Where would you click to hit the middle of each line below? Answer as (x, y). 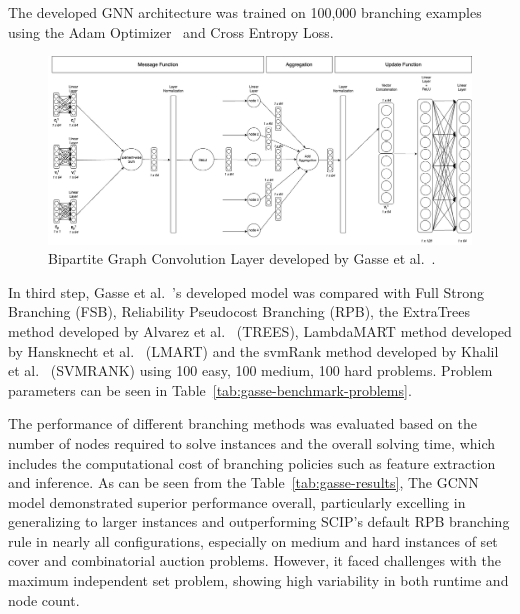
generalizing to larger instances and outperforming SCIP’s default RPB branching (259, 521)
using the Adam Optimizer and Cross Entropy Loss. (171, 31)
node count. (44, 599)
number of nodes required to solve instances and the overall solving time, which (252, 442)
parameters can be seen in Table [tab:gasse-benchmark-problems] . (210, 389)
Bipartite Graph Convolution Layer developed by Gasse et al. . (242, 258)
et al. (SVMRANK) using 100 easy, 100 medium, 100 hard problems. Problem (250, 370)
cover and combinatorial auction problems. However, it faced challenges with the (255, 560)
